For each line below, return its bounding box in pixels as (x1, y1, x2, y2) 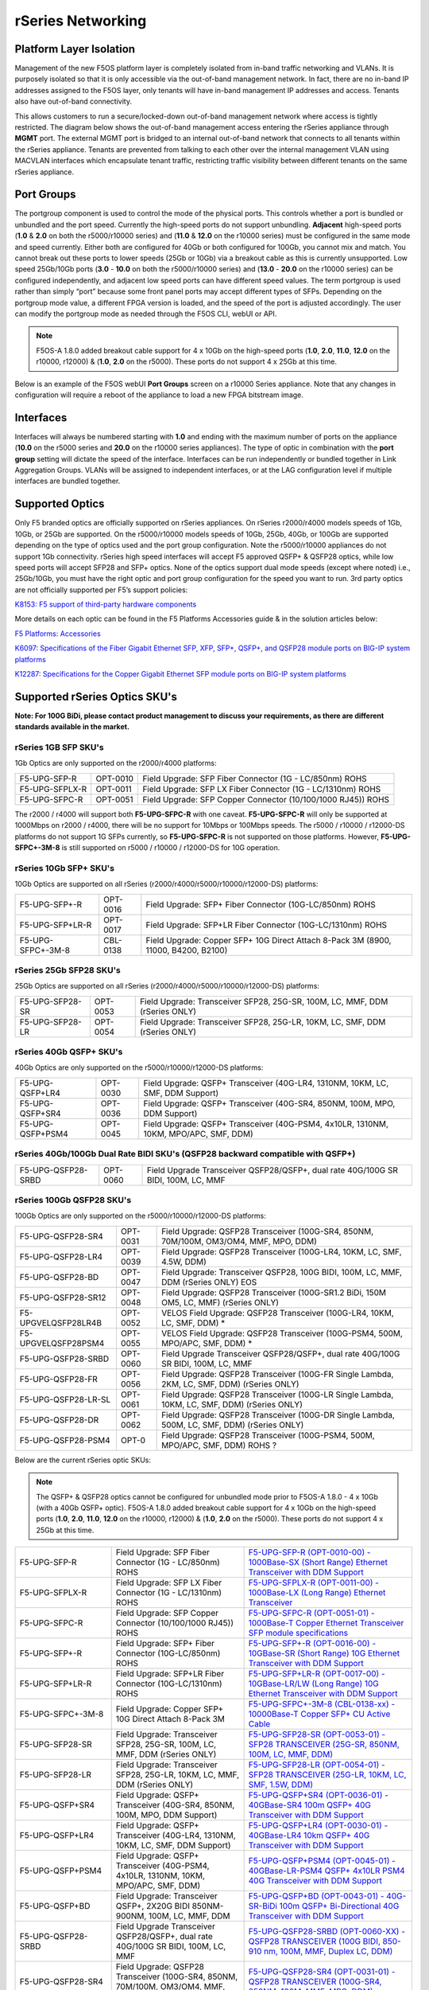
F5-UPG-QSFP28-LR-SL (19, 1394, 111, 1405)
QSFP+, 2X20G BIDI (115, 1901, 191, 1912)
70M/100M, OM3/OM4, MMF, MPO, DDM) (161, 1235, 317, 1247)
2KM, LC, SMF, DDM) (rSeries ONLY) (161, 1378, 300, 1389)
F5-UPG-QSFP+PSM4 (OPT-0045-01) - (248, 1855, 396, 1867)
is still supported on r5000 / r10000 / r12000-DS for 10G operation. (61, 843, 280, 853)
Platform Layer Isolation (14, 42, 135, 56)
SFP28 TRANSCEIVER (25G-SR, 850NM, (248, 1739, 400, 1750)
